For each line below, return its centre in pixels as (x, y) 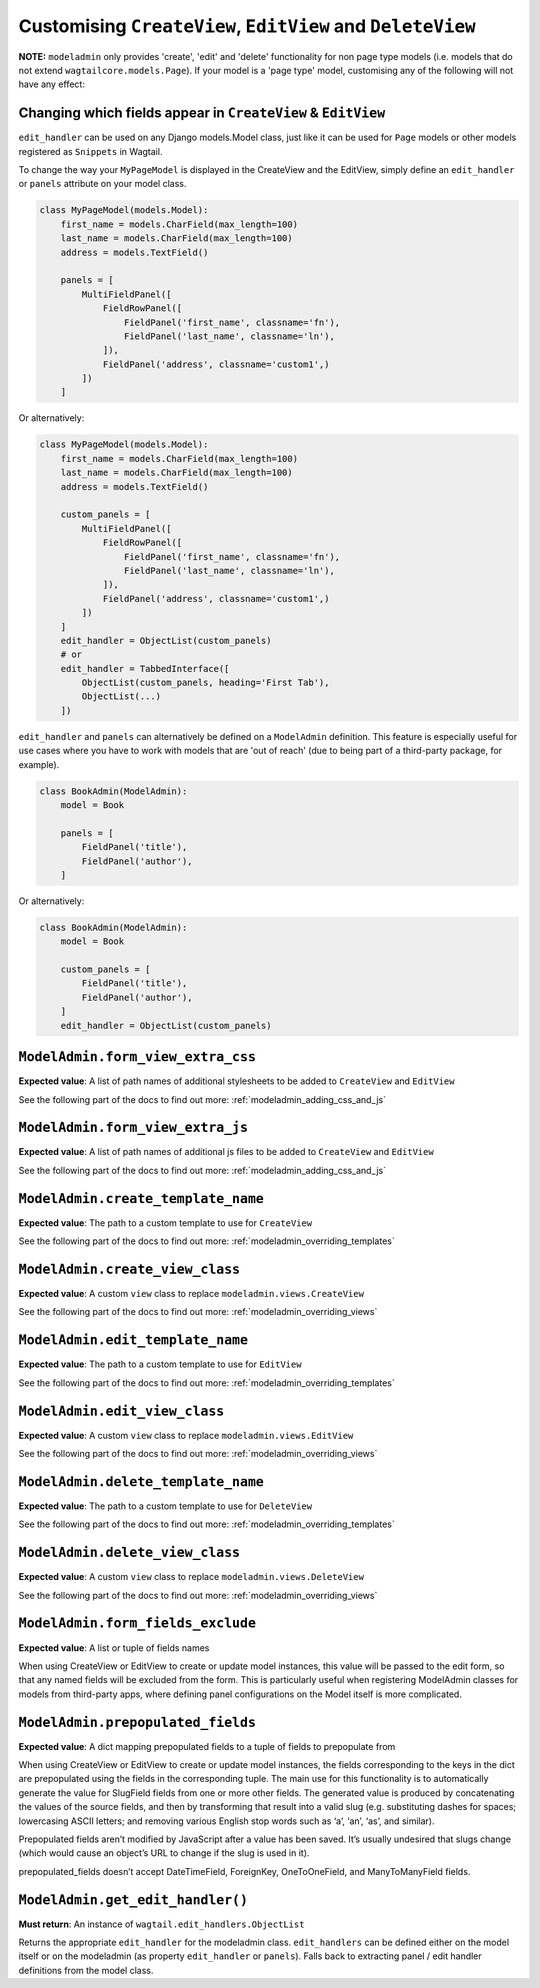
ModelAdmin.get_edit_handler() (133, 1899)
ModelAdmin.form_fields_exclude (137, 1623)
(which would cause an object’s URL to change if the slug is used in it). (164, 1853)
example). (39, 764)
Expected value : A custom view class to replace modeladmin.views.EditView (186, 1435)
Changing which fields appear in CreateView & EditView (202, 113)
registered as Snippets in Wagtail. (90, 151)
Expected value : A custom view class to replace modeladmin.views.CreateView (191, 1294)
